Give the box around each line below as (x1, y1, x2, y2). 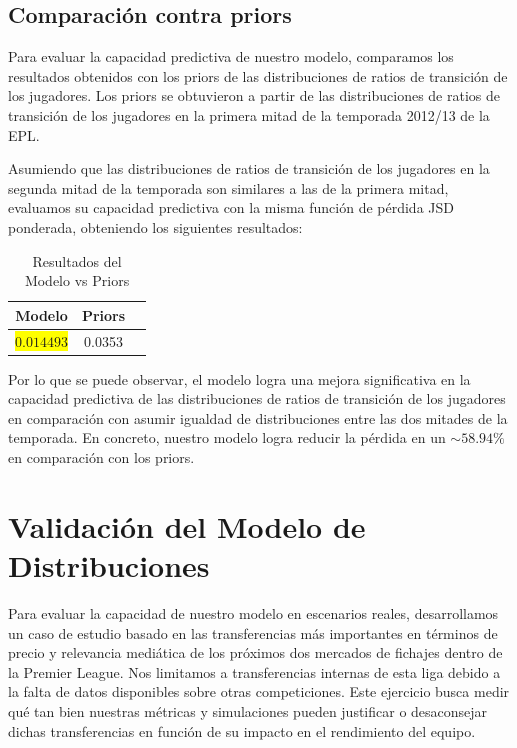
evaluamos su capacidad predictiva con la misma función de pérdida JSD (8, 197, 454, 218)
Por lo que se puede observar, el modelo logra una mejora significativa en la (8, 368, 471, 389)
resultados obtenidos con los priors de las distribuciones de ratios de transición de (8, 65, 508, 86)
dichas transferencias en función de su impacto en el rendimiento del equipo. (8, 720, 476, 741)
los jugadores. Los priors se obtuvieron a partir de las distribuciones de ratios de (8, 85, 500, 106)
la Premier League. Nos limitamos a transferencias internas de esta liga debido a (8, 661, 501, 682)
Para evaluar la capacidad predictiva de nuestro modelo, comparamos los (8, 46, 454, 67)
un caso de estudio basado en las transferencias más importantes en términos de (8, 622, 498, 643)
